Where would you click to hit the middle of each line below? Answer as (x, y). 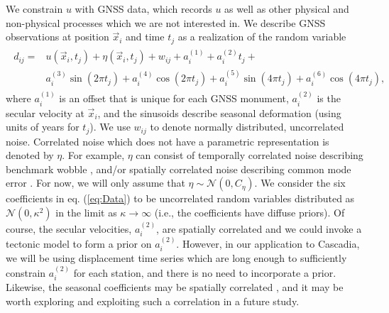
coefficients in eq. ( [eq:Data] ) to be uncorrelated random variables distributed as (180, 198)
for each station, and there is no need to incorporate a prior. (205, 272)
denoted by (30, 155)
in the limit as (86, 213)
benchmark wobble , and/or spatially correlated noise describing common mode (179, 169)
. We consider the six (300, 183)
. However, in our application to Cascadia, (268, 244)
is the (329, 98)
